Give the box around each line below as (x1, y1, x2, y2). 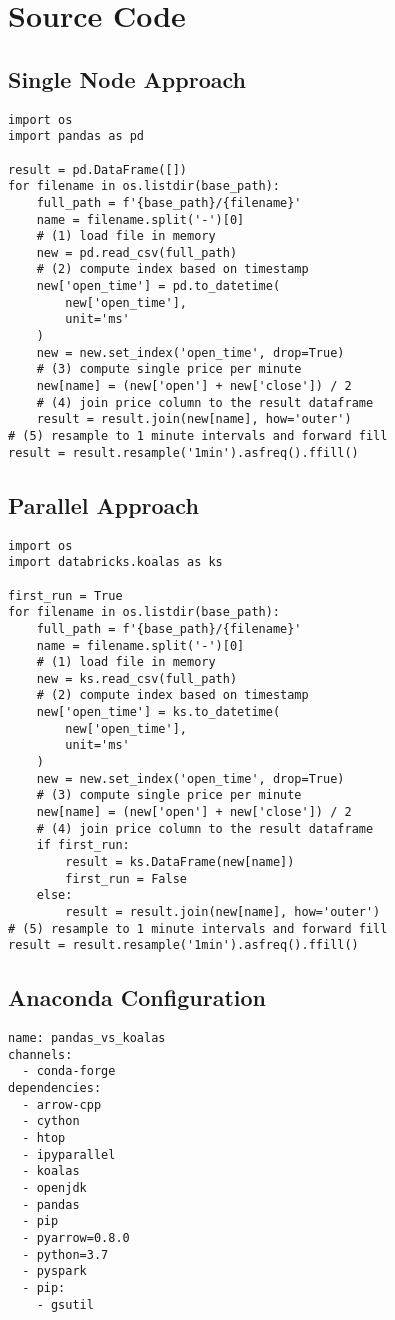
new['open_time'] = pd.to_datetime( (36, 279, 281, 294)
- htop (22, 1131, 66, 1146)
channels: (8, 1047, 73, 1062)
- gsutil (36, 1297, 94, 1312)
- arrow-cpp (22, 1097, 102, 1112)
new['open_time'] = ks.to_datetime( (36, 705, 281, 720)
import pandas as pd (8, 129, 145, 144)
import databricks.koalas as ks (8, 555, 223, 570)
